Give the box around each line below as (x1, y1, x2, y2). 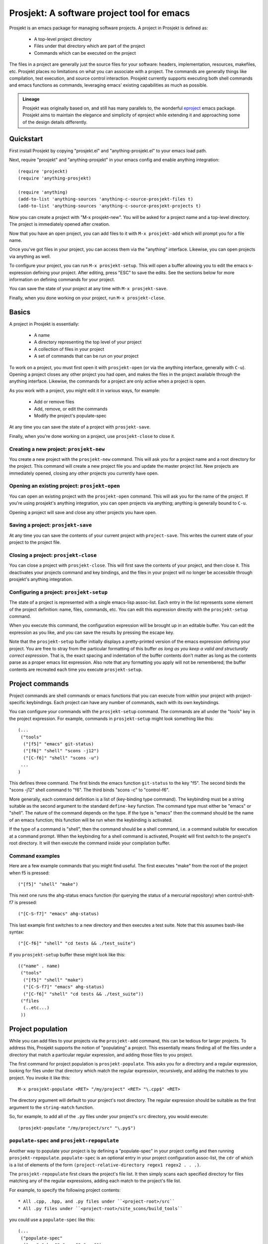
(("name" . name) (18, 963, 60, 969)
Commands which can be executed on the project (34, 50, 136, 56)
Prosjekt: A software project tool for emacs (9, 7, 190, 18)
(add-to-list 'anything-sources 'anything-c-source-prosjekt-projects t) (18, 203, 201, 209)
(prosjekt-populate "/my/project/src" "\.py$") (18, 1125, 136, 1131)
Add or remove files (34, 399, 74, 405)
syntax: (9, 929, 24, 935)
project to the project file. (9, 539, 62, 545)
